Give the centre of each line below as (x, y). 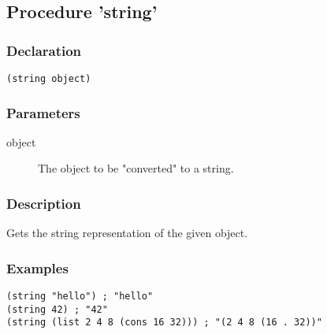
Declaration (44, 50)
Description (44, 203)
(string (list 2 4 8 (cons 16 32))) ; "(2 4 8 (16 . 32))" (164, 323)
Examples (37, 267)
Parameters (43, 112)
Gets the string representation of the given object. (127, 233)
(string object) (49, 79)
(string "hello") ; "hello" (80, 297)
